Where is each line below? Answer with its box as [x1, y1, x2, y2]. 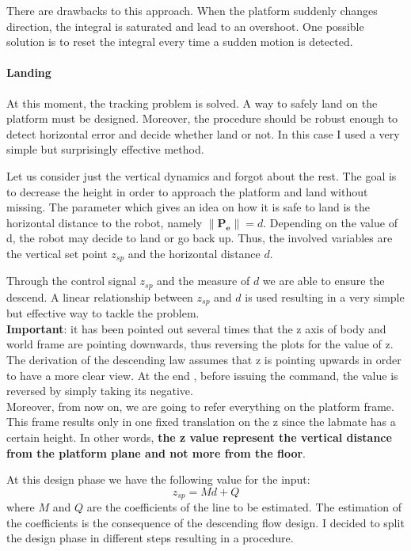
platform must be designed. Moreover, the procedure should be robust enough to [6, 110, 398, 127]
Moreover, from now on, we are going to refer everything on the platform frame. [6, 397, 394, 414]
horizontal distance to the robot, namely [6, 214, 203, 230]
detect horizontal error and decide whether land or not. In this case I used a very [6, 125, 400, 142]
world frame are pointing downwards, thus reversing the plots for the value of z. [6, 336, 394, 352]
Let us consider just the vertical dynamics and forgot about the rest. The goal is [6, 167, 397, 184]
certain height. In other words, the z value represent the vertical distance [6, 429, 392, 446]
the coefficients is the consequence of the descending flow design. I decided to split [6, 514, 405, 530]
